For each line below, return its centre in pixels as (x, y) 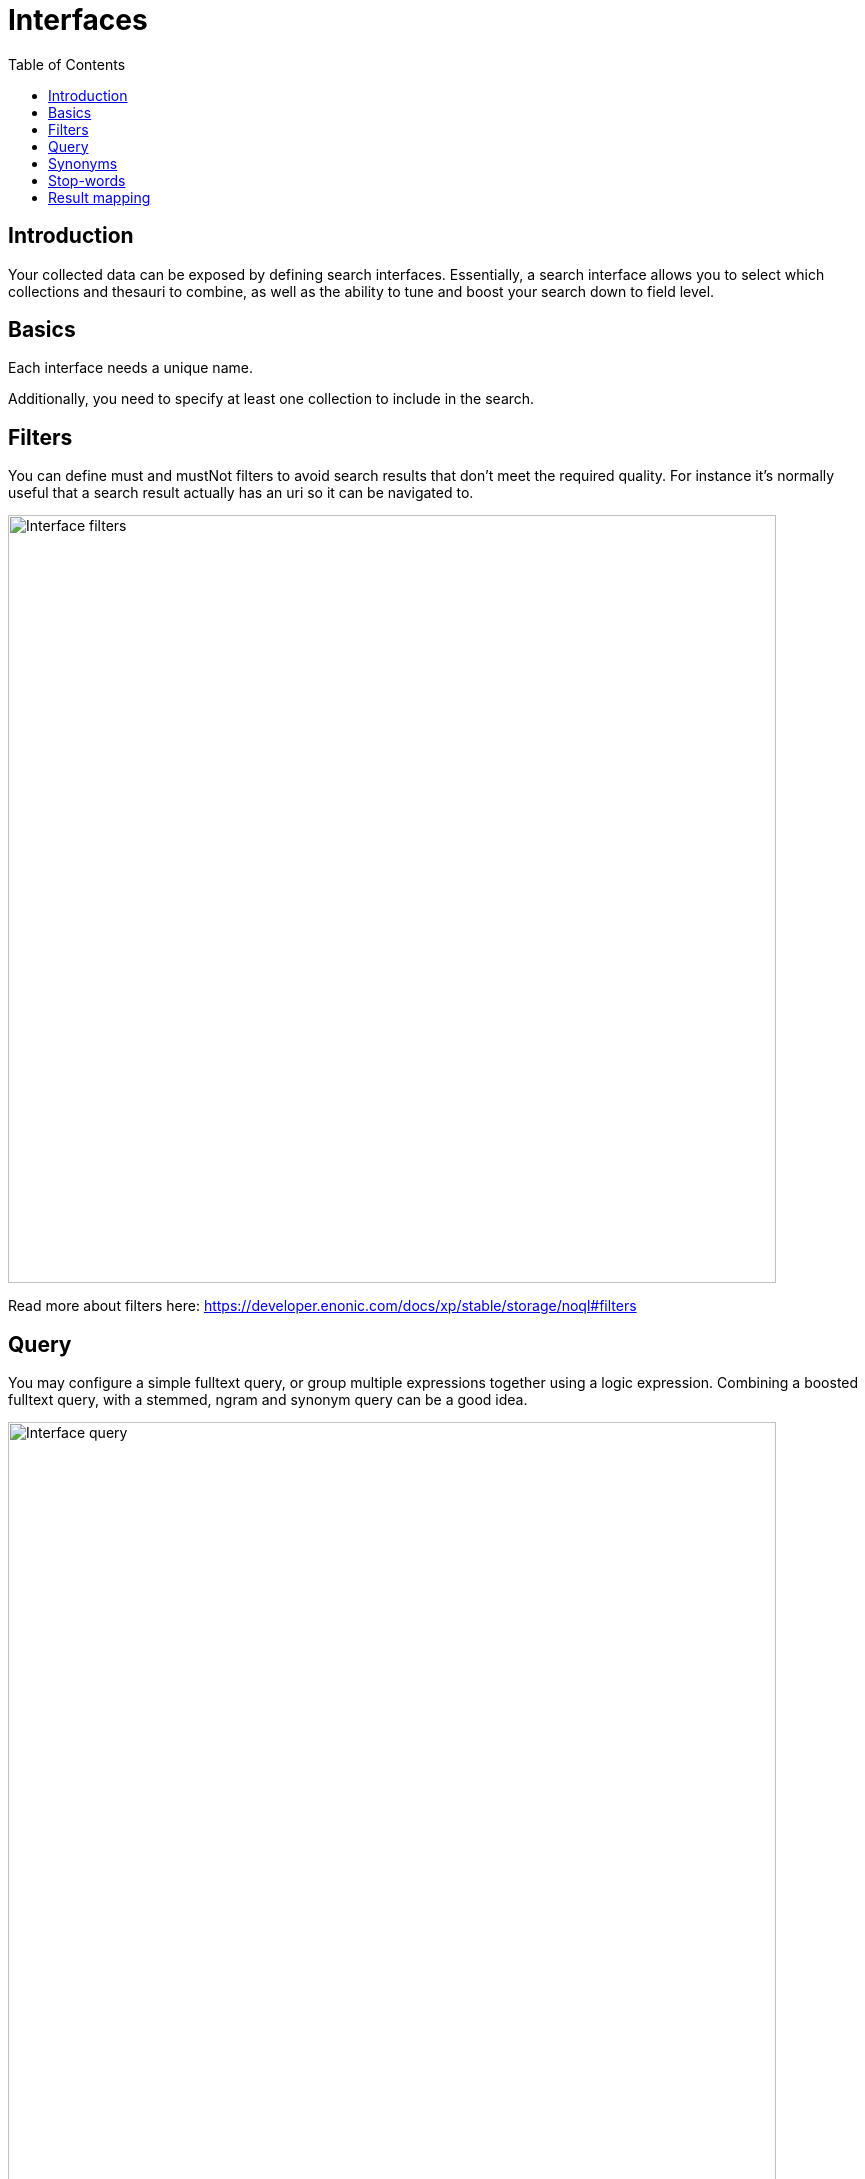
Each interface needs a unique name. (130, 368)
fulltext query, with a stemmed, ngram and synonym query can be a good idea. (268, 1400)
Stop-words (87, 180)
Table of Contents (67, 64)
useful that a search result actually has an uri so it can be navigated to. (241, 493)
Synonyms (83, 163)
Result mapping (99, 197)
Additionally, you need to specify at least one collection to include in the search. (271, 399)
